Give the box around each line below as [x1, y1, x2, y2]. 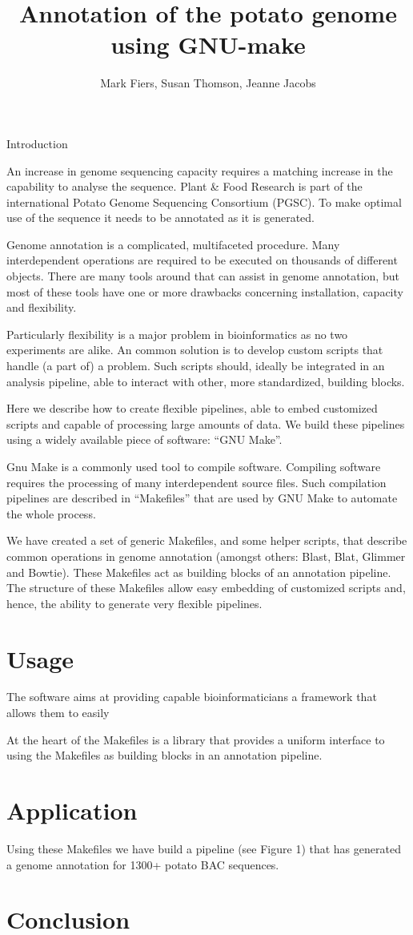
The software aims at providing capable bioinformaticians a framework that [6, 688, 377, 705]
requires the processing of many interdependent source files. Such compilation [6, 474, 387, 490]
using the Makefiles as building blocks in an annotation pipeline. [6, 747, 323, 764]
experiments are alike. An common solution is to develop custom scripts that [6, 341, 383, 358]
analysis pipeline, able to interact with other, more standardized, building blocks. [6, 373, 405, 389]
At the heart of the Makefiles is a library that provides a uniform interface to [6, 731, 385, 748]
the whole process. [6, 505, 96, 522]
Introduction [6, 135, 68, 151]
